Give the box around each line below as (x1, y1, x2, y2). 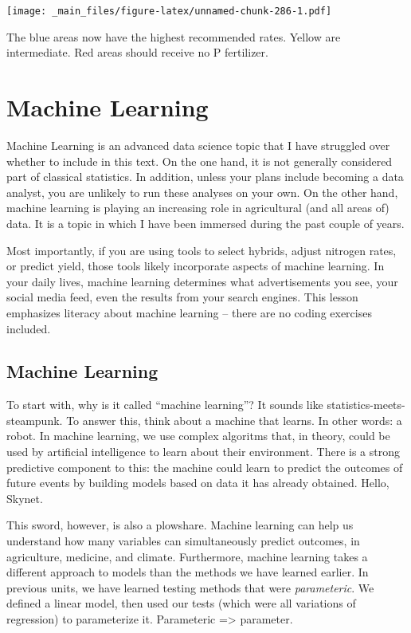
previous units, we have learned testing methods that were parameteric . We (6, 579, 374, 596)
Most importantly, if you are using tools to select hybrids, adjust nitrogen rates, (6, 242, 397, 258)
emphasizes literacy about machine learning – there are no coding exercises (6, 304, 372, 320)
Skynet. (6, 489, 43, 506)
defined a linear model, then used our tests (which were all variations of (6, 595, 356, 611)
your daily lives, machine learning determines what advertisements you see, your (6, 273, 398, 289)
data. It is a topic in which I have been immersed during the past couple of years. (6, 214, 405, 231)
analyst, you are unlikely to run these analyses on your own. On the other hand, (6, 183, 398, 200)
